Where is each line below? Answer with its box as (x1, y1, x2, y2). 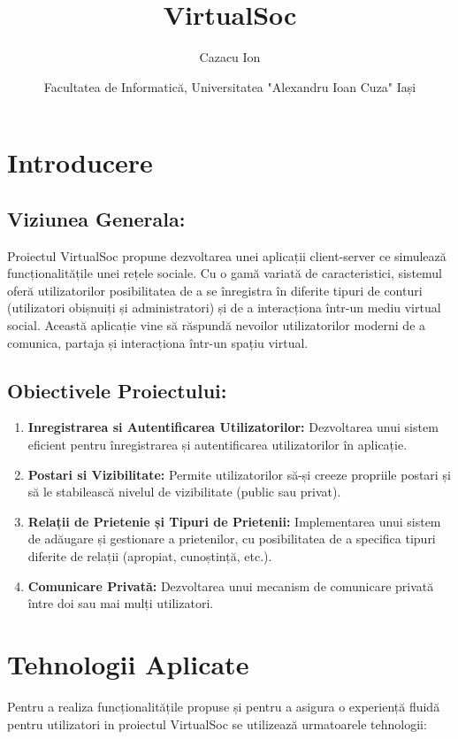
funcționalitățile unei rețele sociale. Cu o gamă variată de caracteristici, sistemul (7, 264, 442, 282)
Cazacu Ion (199, 48, 261, 66)
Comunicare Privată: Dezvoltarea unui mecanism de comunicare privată (27, 576, 434, 595)
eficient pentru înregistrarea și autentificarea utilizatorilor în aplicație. (27, 435, 408, 454)
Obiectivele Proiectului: (7, 376, 227, 404)
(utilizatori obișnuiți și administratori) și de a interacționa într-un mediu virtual (7, 298, 441, 317)
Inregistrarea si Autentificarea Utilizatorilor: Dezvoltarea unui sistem (27, 418, 439, 436)
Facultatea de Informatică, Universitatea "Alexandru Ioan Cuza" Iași (43, 77, 416, 96)
